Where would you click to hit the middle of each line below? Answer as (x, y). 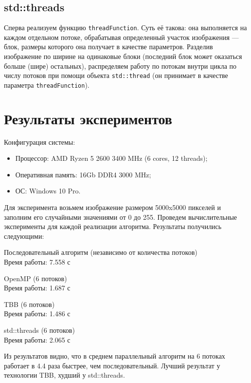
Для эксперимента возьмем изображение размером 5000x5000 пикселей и (112, 207)
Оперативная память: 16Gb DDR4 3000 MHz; (83, 174)
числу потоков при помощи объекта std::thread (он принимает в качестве (116, 75)
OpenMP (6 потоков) (36, 278)
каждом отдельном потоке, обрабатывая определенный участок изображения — (121, 37)
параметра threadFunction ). (47, 85)
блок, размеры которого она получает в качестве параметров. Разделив (108, 47)
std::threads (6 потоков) (39, 330)
